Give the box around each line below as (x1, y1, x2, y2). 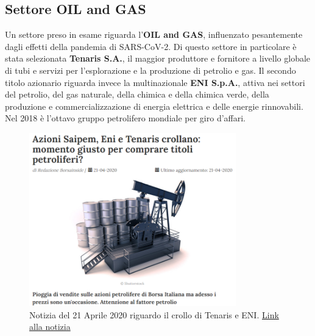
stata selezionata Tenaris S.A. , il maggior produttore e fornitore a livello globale (5, 52, 311, 65)
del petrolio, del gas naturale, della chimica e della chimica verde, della (5, 88, 269, 101)
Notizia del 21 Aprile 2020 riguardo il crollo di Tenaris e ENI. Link (29, 308, 279, 321)
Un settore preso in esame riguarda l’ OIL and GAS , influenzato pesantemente (5, 28, 303, 41)
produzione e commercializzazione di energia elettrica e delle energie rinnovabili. (5, 99, 303, 112)
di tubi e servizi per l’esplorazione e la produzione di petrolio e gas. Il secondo (5, 63, 296, 76)
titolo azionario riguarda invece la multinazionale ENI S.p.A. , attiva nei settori (5, 76, 305, 88)
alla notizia (29, 320, 71, 333)
